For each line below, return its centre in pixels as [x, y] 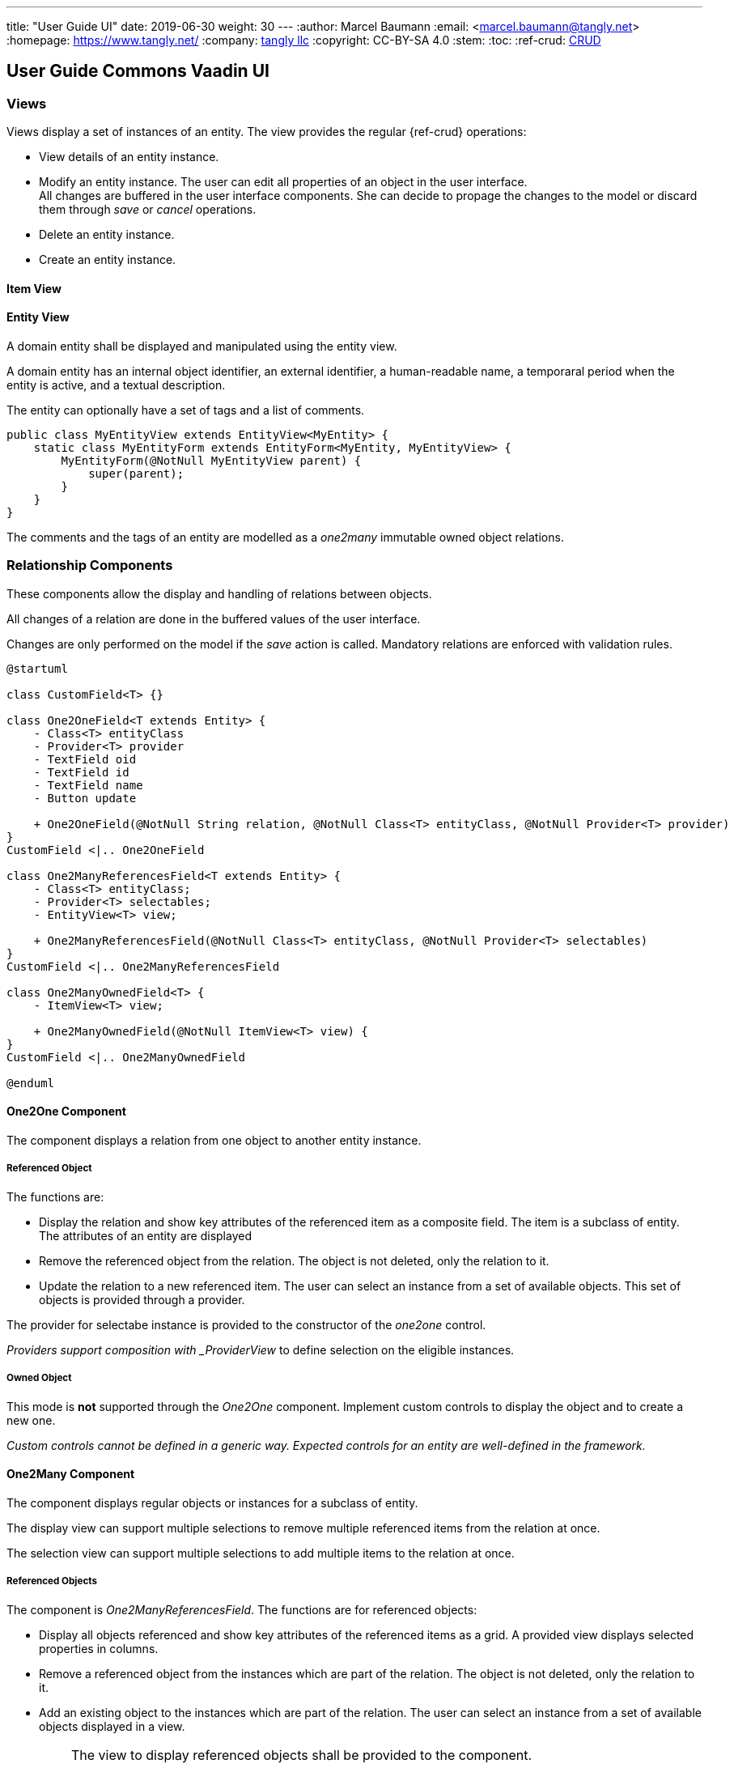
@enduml [31, 1083]
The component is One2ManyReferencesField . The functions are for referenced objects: [242, 1609]
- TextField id [81, 772]
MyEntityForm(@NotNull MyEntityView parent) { [211, 461]
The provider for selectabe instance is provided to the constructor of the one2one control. [246, 1324]
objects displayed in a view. [112, 1726]
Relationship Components [90, 565]
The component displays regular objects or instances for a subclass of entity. [212, 1502]
